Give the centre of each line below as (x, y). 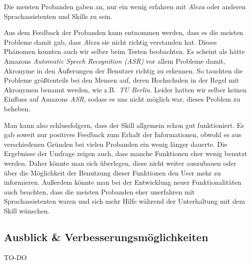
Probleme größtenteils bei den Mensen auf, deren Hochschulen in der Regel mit (122, 80)
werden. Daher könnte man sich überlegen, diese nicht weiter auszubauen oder (120, 163)
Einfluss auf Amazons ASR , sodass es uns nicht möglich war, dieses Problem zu (122, 99)
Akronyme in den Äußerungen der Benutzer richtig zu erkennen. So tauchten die (123, 70)
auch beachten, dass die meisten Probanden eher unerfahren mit (99, 191)
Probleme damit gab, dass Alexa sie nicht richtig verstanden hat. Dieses (110, 42)
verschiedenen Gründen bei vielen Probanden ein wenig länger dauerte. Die (116, 144)
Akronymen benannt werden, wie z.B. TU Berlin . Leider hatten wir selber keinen (125, 89)
